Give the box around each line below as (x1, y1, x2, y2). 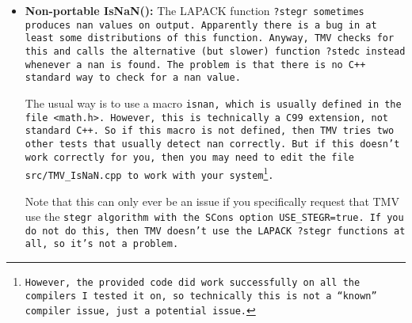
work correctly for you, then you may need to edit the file (25, 151, 355, 163)
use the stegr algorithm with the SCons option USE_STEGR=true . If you (25, 208, 404, 225)
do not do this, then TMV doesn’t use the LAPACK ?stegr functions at (25, 225, 406, 237)
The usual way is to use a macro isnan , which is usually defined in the (25, 94, 402, 111)
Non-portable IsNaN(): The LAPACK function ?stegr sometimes (25, 2, 364, 18)
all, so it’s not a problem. (25, 238, 179, 250)
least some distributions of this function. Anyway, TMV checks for (25, 32, 395, 44)
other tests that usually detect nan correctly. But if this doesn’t (25, 138, 400, 150)
